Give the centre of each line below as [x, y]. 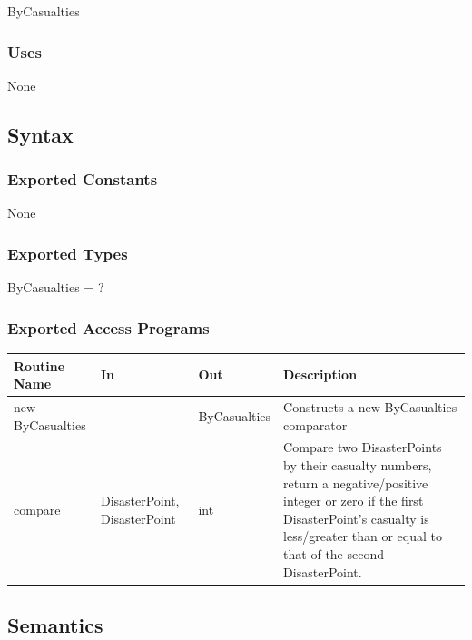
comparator [315, 424]
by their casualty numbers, [358, 465]
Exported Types [68, 253]
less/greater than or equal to [363, 536]
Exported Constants [83, 179]
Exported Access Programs [108, 327]
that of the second [334, 553]
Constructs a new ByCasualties [370, 406]
